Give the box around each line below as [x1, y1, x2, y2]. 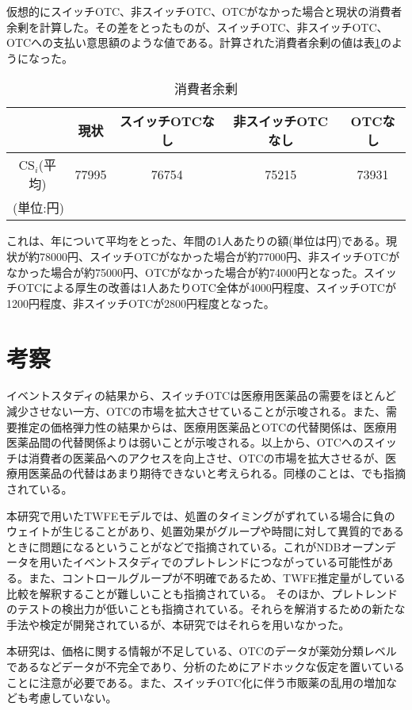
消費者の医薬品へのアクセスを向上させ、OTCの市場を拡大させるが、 [28, 449, 386, 466]
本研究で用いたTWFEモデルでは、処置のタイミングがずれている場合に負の [6, 507, 395, 524]
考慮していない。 [28, 689, 117, 706]
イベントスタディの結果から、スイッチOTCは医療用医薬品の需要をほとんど [6, 387, 396, 404]
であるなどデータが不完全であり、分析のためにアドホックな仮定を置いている [6, 658, 405, 674]
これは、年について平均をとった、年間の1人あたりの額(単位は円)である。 [6, 232, 386, 249]
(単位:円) [13, 198, 64, 217]
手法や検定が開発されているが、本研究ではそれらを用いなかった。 [6, 616, 350, 632]
